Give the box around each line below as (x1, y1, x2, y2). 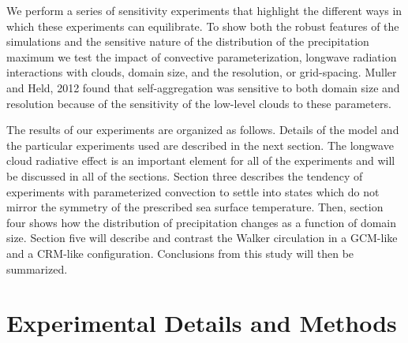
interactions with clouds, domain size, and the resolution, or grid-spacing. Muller (6, 64, 397, 80)
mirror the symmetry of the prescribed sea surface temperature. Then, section (6, 199, 384, 215)
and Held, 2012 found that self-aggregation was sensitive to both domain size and (6, 79, 400, 95)
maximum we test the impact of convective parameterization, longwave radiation (6, 48, 397, 65)
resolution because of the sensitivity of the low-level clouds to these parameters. (6, 95, 391, 111)
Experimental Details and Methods (6, 307, 397, 339)
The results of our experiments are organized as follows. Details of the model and (6, 121, 399, 138)
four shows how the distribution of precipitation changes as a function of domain (6, 214, 397, 230)
